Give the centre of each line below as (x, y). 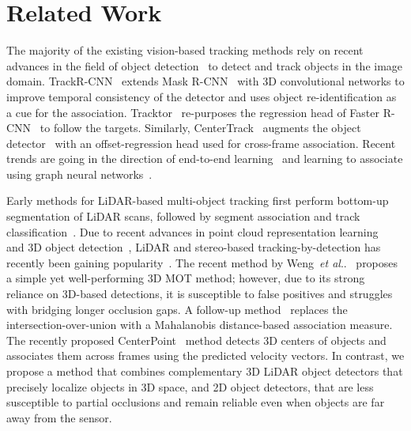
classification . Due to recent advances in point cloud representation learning (192, 231)
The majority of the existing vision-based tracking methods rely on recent (185, 50)
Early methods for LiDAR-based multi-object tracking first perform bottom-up (198, 200)
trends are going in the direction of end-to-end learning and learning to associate (205, 159)
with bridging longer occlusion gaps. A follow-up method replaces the (177, 309)
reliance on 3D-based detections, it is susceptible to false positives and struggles (200, 294)
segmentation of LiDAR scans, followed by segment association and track (183, 216)
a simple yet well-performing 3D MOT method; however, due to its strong (186, 278)
